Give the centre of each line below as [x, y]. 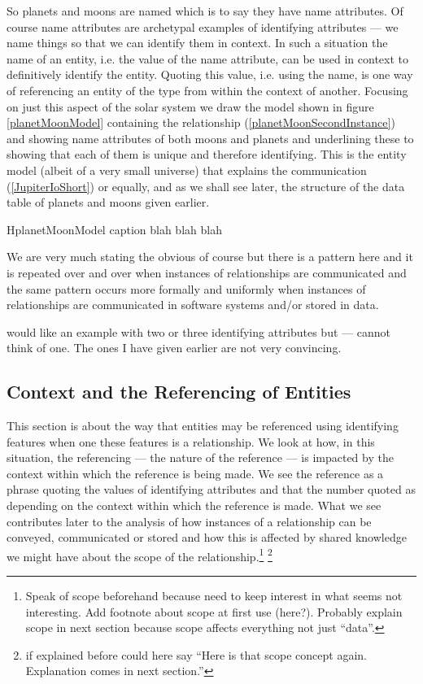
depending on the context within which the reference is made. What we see [194, 505]
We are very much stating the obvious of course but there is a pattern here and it [210, 257]
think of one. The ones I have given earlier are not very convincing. [174, 348]
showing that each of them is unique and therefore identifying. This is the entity [207, 154]
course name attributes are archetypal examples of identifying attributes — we [203, 26]
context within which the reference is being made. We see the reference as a [195, 473]
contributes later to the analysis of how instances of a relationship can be [189, 521]
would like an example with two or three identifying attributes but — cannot [198, 331]
